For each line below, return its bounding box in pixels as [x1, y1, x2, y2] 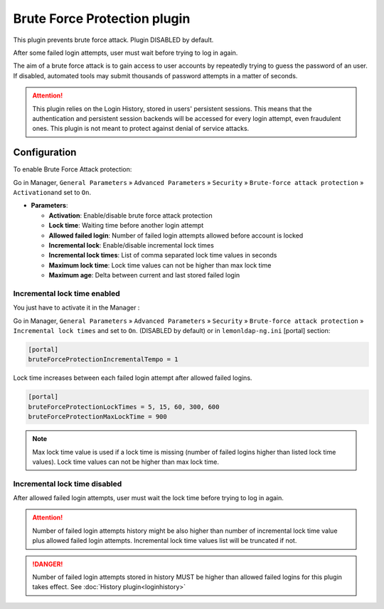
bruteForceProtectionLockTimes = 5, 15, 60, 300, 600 [28, 403, 220, 411]
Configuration [13, 147, 77, 159]
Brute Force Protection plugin [13, 11, 191, 26]
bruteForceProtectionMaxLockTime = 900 [28, 413, 167, 421]
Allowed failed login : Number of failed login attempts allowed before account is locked [48, 231, 304, 240]
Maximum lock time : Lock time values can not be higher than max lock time [48, 260, 272, 270]
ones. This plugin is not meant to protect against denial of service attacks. [32, 125, 250, 133]
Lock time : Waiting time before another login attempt [48, 221, 204, 230]
